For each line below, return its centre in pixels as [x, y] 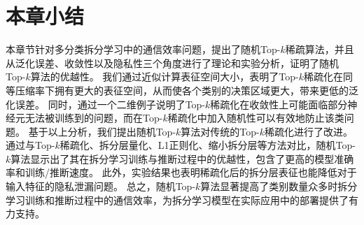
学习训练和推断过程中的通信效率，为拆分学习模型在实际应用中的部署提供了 [177, 199]
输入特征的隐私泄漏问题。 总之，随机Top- [101, 186]
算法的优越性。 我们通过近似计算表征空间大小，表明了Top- [164, 77]
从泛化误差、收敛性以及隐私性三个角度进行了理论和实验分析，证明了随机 [172, 63]
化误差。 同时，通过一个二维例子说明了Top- [106, 104]
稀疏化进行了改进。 [309, 131]
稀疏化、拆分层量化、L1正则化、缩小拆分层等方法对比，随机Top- [208, 145]
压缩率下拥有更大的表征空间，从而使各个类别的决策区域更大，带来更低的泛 [187, 90]
